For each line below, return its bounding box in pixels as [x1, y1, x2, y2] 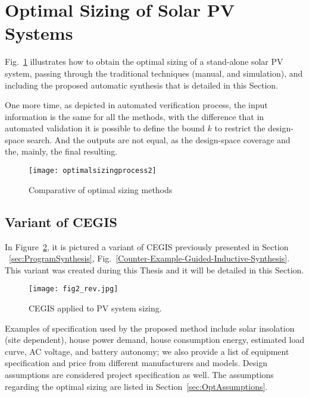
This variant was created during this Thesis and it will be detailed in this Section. [5, 263, 304, 276]
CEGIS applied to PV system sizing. [29, 301, 162, 314]
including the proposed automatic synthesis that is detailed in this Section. [5, 78, 279, 91]
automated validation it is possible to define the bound [5, 122, 205, 134]
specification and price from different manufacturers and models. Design [5, 357, 267, 369]
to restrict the [214, 122, 266, 134]
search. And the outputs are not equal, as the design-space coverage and [27, 133, 291, 146]
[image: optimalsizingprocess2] [29, 166, 157, 175]
